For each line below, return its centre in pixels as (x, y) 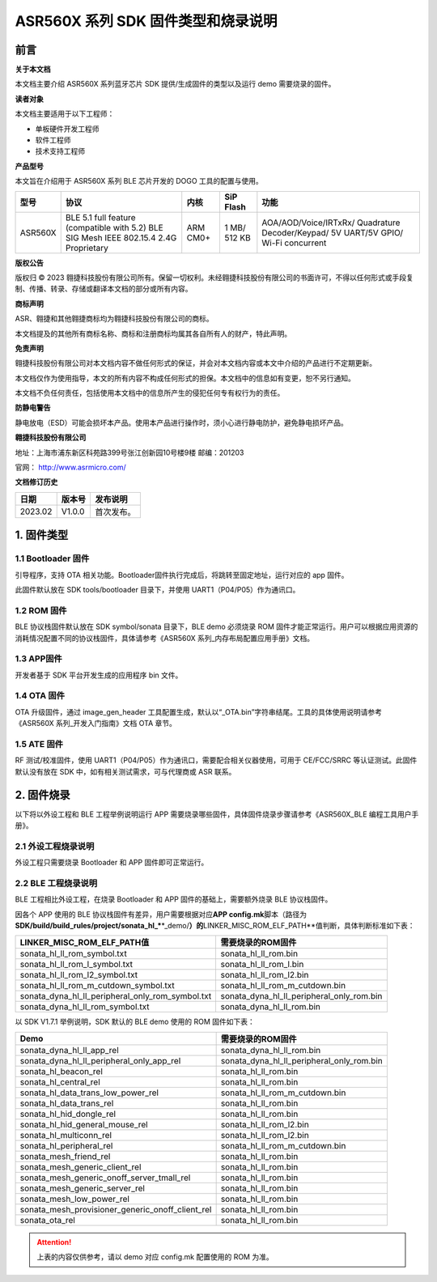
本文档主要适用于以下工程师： (65, 114)
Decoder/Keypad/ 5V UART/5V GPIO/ (333, 232)
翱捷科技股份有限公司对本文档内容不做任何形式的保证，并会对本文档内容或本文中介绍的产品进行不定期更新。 (195, 363)
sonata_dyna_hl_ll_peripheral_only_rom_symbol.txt (116, 996)
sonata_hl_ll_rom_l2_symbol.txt (79, 975)
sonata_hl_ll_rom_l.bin (262, 965)
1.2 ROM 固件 (41, 610)
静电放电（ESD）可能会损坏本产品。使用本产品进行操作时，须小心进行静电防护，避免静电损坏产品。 (181, 422)
